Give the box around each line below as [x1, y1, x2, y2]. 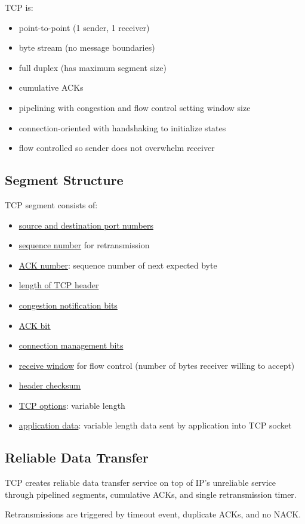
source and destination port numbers [19, 218, 153, 231]
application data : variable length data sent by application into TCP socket [19, 419, 292, 431]
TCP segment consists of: [5, 198, 98, 211]
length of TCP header [19, 279, 99, 291]
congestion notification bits [19, 298, 118, 311]
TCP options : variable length [19, 399, 125, 411]
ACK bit [19, 319, 51, 331]
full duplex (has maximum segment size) [19, 61, 167, 73]
